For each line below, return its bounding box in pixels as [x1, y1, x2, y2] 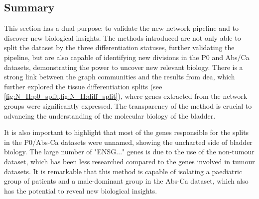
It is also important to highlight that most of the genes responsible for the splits [4, 127, 249, 137]
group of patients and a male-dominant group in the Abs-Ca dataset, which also [4, 176, 249, 186]
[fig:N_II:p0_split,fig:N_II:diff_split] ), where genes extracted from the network [4, 91, 248, 101]
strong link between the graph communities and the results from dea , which [4, 71, 235, 82]
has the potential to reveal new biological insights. [4, 185, 157, 196]
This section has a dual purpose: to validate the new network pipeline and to [4, 23, 239, 33]
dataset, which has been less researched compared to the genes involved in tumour [4, 156, 255, 166]
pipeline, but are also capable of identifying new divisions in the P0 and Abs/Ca [4, 52, 250, 62]
